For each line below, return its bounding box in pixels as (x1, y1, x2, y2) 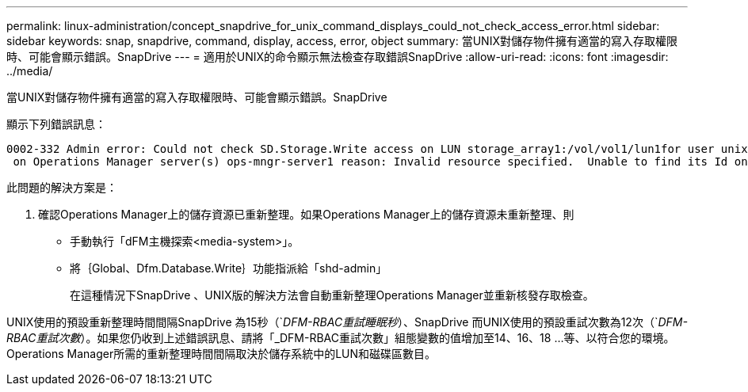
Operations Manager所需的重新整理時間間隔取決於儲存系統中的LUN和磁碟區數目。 (6, 347, 437, 360)
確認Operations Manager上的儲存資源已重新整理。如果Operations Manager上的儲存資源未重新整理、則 (38, 207, 574, 221)
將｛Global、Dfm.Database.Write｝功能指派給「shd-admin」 (70, 261, 387, 275)
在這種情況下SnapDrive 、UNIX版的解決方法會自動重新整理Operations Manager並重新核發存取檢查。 (70, 288, 594, 302)
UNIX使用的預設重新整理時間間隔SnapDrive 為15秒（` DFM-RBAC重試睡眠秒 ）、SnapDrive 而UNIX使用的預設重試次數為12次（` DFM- (6, 315, 688, 329)
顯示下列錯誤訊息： (6, 117, 106, 131)
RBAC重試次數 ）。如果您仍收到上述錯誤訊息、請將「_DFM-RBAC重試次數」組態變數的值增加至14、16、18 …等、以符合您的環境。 (6, 331, 675, 344)
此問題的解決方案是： (6, 181, 117, 194)
